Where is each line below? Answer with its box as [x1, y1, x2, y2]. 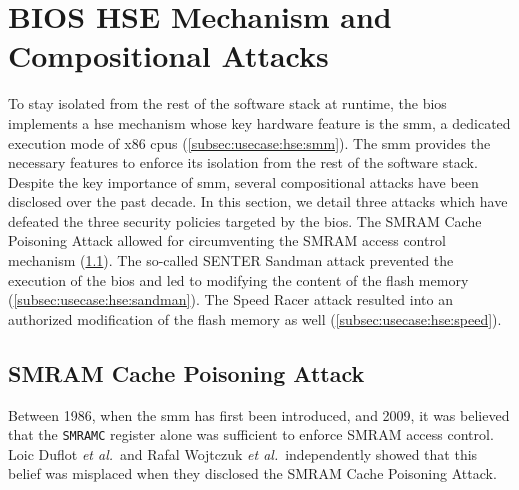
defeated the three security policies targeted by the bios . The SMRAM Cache [8, 210, 482, 231]
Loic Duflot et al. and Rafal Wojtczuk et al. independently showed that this [8, 443, 478, 464]
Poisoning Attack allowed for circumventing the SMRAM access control [8, 230, 446, 251]
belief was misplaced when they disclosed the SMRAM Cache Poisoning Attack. [8, 463, 497, 484]
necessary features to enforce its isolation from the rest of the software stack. [8, 152, 478, 173]
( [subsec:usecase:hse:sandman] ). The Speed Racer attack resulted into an [8, 289, 453, 310]
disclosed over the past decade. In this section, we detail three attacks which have [8, 191, 508, 212]
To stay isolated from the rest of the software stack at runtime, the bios [8, 93, 447, 114]
